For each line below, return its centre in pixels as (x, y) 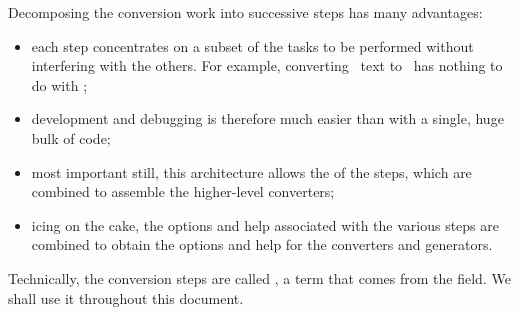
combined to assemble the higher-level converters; (183, 191)
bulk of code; (71, 137)
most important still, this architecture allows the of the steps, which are (251, 171)
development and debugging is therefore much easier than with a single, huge (267, 118)
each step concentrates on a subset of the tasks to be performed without (252, 45)
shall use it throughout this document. (126, 297)
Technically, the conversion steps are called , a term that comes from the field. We (259, 277)
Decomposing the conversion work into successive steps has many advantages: (245, 12)
